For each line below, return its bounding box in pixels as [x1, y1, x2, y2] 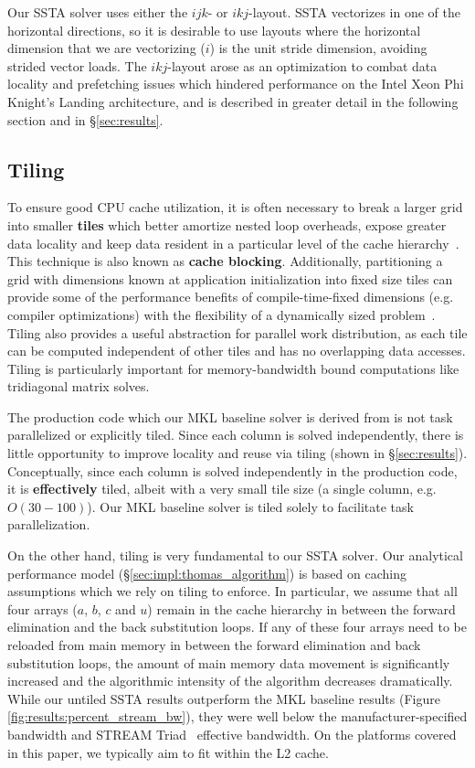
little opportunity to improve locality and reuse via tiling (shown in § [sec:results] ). [7, 443, 468, 463]
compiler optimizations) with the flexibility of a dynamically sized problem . [7, 304, 436, 324]
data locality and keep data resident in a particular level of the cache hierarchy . [7, 233, 459, 252]
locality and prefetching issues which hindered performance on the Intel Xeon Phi [7, 74, 464, 93]
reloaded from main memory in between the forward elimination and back [7, 635, 421, 655]
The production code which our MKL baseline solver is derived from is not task [7, 407, 453, 426]
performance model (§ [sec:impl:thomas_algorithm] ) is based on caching [7, 563, 406, 582]
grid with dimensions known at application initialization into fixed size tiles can [7, 269, 453, 288]
